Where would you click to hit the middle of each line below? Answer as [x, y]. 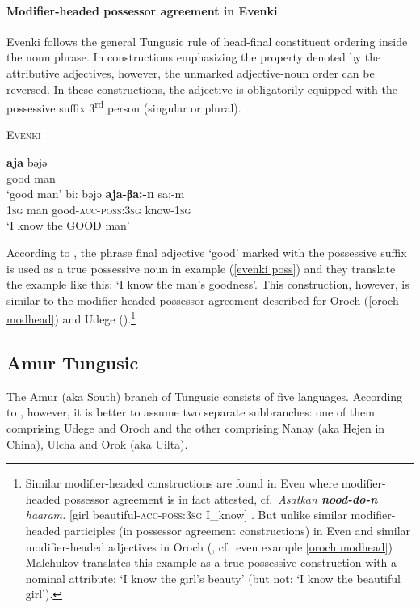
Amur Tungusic [73, 362]
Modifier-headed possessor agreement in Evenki [142, 10]
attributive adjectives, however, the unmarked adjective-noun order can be [191, 72]
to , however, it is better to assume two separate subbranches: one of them [191, 412]
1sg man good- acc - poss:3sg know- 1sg [99, 209]
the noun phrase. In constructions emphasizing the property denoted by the [194, 57]
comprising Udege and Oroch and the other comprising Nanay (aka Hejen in [196, 428]
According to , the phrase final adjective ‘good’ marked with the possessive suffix [207, 252]
